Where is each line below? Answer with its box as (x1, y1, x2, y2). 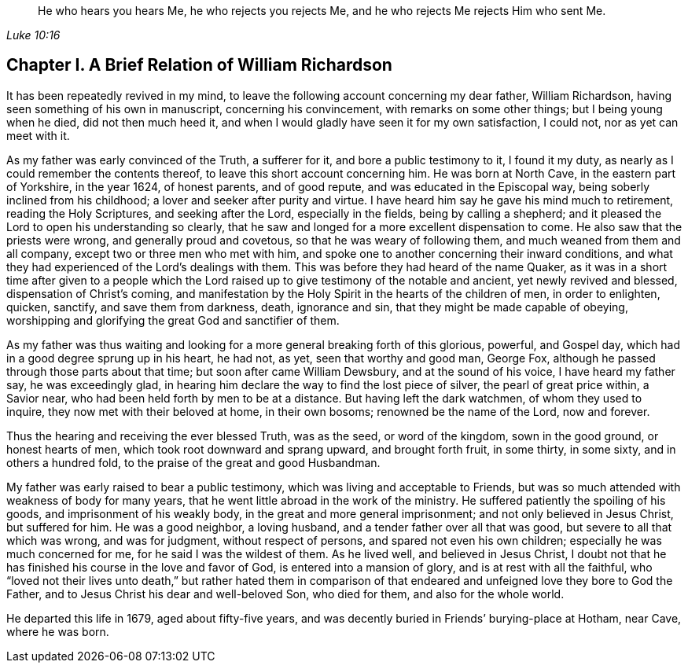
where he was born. (6, 624, 109, 638)
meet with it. (6, 128, 70, 142)
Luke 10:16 (6, 28, 61, 42)
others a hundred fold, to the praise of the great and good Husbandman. (6, 455, 381, 469)
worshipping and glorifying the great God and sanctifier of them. (6, 313, 340, 327)
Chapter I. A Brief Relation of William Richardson (6, 55, 392, 75)
